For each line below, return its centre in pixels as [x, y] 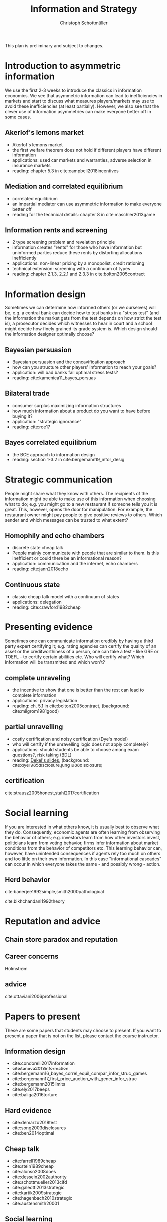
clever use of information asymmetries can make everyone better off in [78, 111]
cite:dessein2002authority [39, 1177]
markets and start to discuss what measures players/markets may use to [80, 101]
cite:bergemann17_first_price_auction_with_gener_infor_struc [75, 1079]
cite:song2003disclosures [39, 1128]
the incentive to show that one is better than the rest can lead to [78, 690]
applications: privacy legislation [45, 700]
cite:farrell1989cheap [34, 1161]
